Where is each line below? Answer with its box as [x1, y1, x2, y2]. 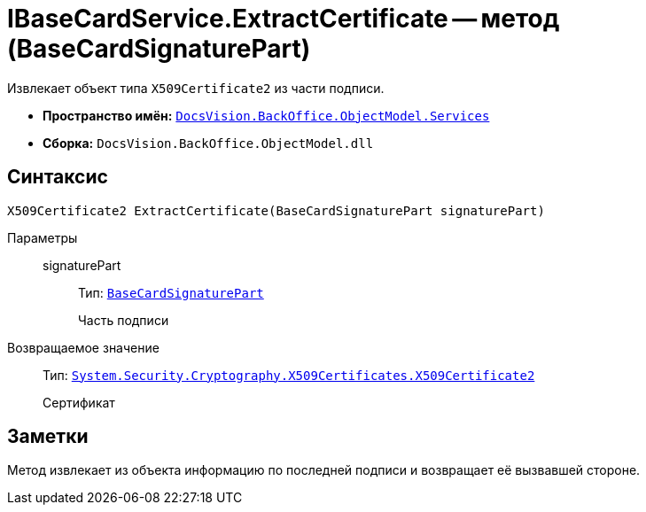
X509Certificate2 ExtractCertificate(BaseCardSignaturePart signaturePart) [7, 203, 545, 218]
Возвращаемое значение [7, 339, 160, 355]
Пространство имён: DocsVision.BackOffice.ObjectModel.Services [43, 107, 490, 123]
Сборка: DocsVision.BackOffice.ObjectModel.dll [43, 135, 374, 151]
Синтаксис [7, 166, 108, 189]
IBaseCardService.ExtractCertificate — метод [7, 4, 560, 34]
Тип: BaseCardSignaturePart [78, 284, 264, 300]
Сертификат [43, 394, 115, 410]
